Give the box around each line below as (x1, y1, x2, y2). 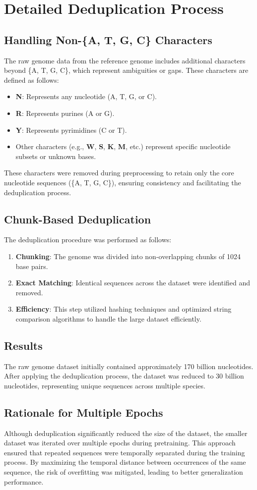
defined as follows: (4, 74, 59, 85)
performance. (4, 476, 44, 487)
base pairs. (15, 261, 48, 271)
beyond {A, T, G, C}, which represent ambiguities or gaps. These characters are (4, 65, 249, 75)
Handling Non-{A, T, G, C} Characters (4, 32, 212, 47)
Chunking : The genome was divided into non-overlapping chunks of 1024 (15, 251, 241, 261)
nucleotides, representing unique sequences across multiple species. (4, 380, 205, 390)
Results (4, 337, 43, 353)
